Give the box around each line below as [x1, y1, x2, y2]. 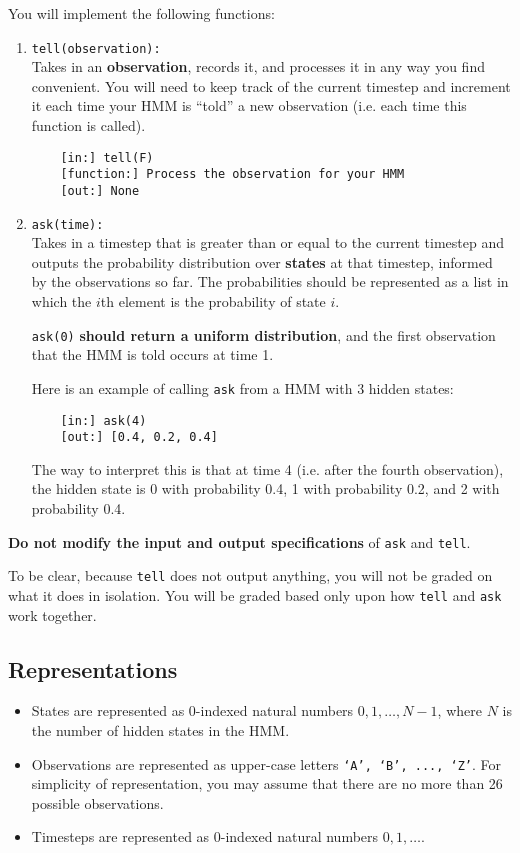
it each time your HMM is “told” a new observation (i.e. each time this [31, 95, 467, 116]
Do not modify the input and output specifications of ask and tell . [8, 531, 471, 552]
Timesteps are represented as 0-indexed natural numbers [31, 826, 379, 847]
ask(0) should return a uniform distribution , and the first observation [31, 324, 496, 345]
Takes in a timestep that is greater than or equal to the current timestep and [31, 232, 504, 253]
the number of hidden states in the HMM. [31, 719, 290, 740]
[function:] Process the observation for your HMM [60, 167, 405, 182]
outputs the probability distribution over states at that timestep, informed [31, 251, 493, 272]
